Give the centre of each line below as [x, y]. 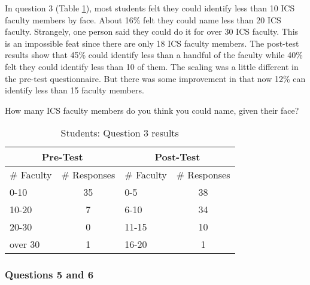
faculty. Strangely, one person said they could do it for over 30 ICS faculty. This [152, 31]
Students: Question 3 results [120, 133]
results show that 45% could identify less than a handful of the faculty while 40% [154, 55]
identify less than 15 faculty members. [75, 90]
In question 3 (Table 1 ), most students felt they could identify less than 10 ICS [150, 8]
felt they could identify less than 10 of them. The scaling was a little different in [152, 66]
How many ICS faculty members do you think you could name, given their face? [152, 110]
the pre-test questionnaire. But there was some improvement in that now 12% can [155, 78]
